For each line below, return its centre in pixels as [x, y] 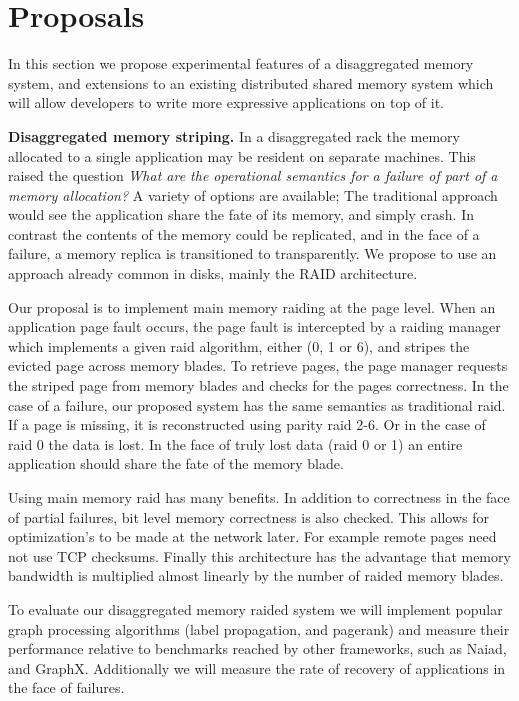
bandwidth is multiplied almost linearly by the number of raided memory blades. [256, 575]
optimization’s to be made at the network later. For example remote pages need [252, 536]
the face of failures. [66, 687]
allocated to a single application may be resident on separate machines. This [242, 155]
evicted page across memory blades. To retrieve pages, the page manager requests [258, 365]
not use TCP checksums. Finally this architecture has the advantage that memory [259, 555]
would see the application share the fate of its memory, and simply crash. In [241, 214]
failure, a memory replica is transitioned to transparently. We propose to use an [252, 253]
